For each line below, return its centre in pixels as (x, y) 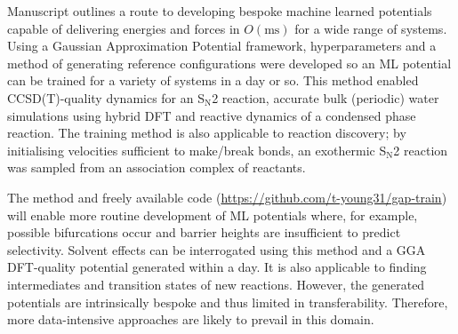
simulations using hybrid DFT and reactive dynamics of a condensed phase (212, 115)
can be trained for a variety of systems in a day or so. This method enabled (213, 80)
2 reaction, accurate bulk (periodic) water (325, 97)
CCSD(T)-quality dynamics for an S (106, 97)
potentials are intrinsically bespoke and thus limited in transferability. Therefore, (228, 302)
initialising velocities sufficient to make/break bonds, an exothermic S (197, 150)
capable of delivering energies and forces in (124, 28)
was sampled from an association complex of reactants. (157, 167)
